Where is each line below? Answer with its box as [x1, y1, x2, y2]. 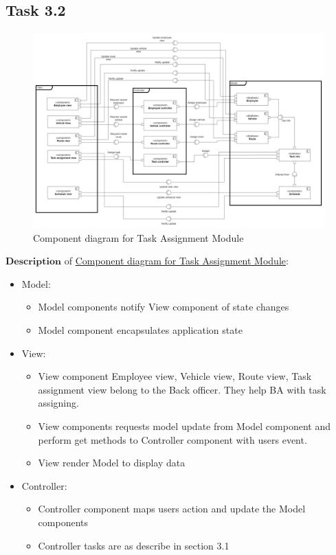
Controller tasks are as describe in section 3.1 [38, 538, 229, 552]
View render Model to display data [38, 455, 186, 470]
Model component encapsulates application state [38, 323, 243, 337]
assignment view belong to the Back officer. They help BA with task [38, 382, 326, 396]
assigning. [38, 396, 79, 410]
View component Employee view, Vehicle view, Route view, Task [38, 369, 312, 383]
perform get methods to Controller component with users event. [38, 432, 307, 446]
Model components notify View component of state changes [38, 299, 289, 314]
